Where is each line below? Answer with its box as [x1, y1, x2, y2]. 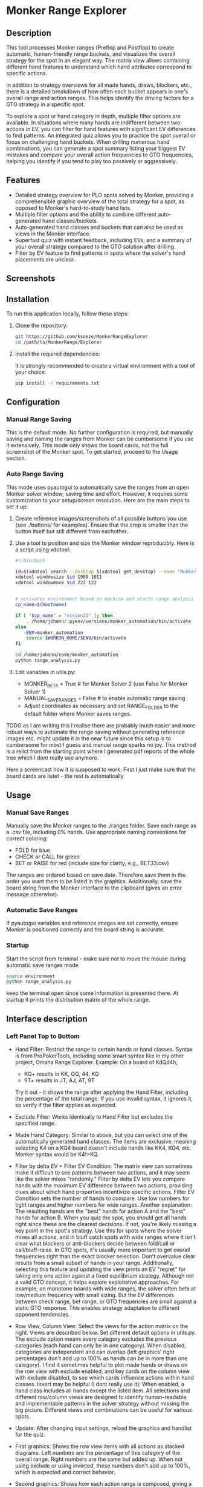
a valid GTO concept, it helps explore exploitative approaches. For [14, 1278, 179, 1286]
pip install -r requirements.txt [14, 380, 100, 386]
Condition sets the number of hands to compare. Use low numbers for [14, 1195, 190, 1202]
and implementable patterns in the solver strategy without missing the [14, 1400, 189, 1407]
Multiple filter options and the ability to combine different [14, 211, 157, 218]
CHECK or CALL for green [14, 853, 80, 860]
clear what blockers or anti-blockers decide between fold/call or [14, 1239, 175, 1247]
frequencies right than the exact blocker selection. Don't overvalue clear [14, 1252, 196, 1259]
